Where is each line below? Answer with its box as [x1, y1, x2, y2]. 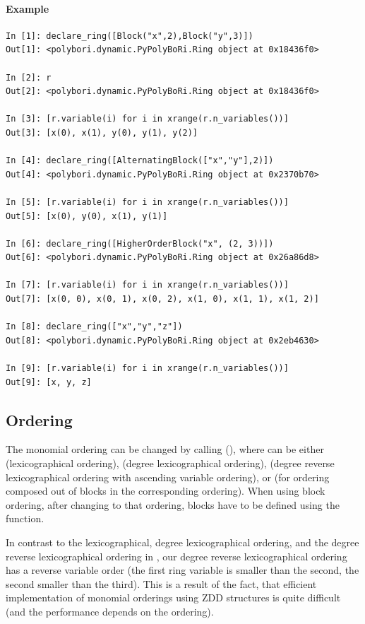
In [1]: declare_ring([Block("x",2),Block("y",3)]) [6, 30, 253, 41]
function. [6, 511, 44, 526]
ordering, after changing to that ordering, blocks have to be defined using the [6, 497, 340, 512]
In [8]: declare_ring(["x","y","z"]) [6, 322, 183, 332]
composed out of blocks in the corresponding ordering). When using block [6, 483, 325, 498]
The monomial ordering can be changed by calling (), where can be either [6, 442, 324, 457]
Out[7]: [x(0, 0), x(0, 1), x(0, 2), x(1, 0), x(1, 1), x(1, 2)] [6, 294, 319, 305]
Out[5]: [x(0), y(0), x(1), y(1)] [6, 211, 168, 221]
